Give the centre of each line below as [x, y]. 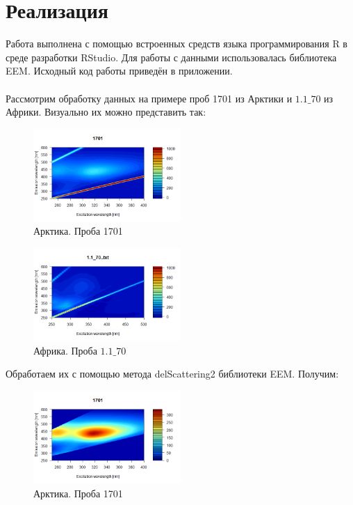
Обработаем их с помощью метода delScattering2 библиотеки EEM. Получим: [172, 374]
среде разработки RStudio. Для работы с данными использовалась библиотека [171, 57]
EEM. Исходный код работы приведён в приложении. [119, 71]
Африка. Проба [65, 350]
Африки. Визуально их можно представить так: [106, 112]
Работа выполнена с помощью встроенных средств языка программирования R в [176, 44]
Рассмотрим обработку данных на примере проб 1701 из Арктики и [149, 98]
